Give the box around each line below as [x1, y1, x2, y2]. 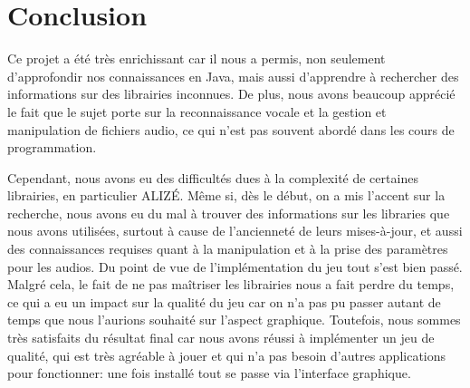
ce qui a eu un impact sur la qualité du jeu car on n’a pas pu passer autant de [7, 292, 441, 311]
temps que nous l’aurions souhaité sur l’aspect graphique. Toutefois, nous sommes [7, 310, 461, 329]
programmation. [7, 138, 97, 157]
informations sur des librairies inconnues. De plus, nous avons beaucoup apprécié [7, 84, 456, 103]
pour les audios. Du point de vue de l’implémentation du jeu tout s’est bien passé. [7, 257, 463, 276]
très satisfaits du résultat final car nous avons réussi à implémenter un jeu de [7, 328, 435, 347]
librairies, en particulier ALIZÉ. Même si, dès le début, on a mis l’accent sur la [7, 186, 446, 205]
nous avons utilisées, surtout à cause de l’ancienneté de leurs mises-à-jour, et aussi [7, 221, 463, 240]
